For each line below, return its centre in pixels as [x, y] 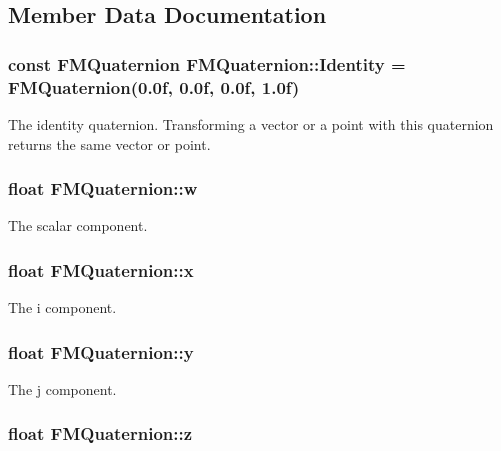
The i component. [62, 307]
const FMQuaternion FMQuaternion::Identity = [207, 63]
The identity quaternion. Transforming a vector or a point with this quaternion [251, 123]
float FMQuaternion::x [101, 269]
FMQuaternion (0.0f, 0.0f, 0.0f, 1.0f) [154, 86]
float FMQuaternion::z [100, 433]
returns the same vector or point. [109, 143]
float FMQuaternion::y [101, 351]
